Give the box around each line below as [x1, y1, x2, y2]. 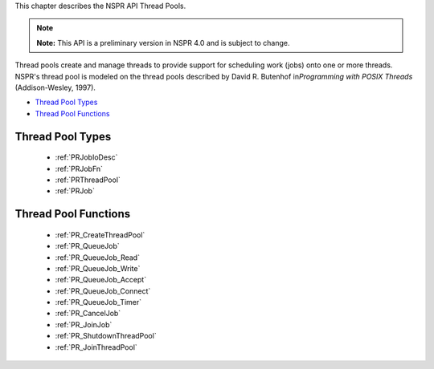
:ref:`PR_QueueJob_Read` [55, 253, 141, 262]
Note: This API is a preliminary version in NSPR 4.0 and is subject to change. [36, 38, 290, 47]
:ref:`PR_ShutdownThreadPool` [55, 331, 157, 341]
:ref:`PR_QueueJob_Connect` [55, 286, 151, 296]
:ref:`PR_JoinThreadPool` [55, 342, 138, 352]
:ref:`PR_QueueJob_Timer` [55, 298, 142, 307]
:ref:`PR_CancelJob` [55, 309, 121, 318]
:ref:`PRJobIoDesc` [55, 152, 118, 162]
